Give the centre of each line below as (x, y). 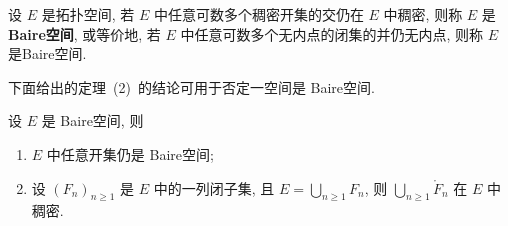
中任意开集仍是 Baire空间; (130, 153)
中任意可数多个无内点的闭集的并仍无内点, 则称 (332, 33)
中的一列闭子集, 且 (214, 187)
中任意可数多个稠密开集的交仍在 (258, 14)
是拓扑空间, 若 (88, 14)
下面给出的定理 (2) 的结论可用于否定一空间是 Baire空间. (191, 86)
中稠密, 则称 (423, 14)
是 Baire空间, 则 (92, 120)
